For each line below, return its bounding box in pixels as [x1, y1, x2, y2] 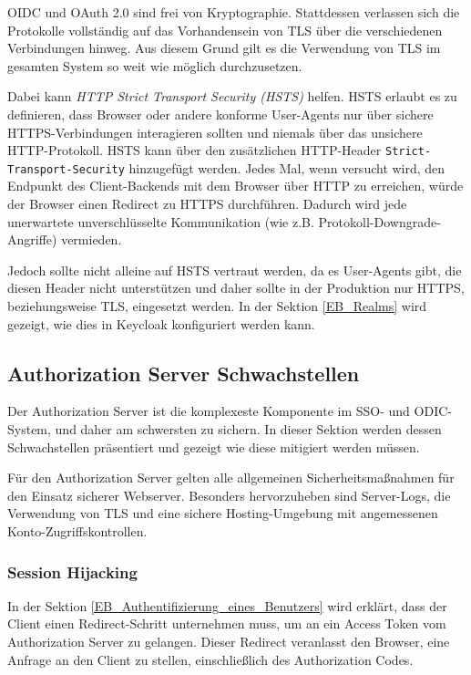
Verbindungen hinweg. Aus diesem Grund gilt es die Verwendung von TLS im [7, 38, 441, 57]
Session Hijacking [7, 560, 138, 583]
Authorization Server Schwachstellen [7, 358, 360, 387]
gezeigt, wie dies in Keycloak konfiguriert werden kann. [7, 314, 315, 333]
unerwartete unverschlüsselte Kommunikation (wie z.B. [7, 212, 314, 231]
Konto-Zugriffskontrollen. [7, 521, 148, 540]
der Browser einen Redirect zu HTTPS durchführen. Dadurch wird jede [7, 194, 407, 213]
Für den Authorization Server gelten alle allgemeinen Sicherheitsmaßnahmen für [7, 468, 455, 487]
